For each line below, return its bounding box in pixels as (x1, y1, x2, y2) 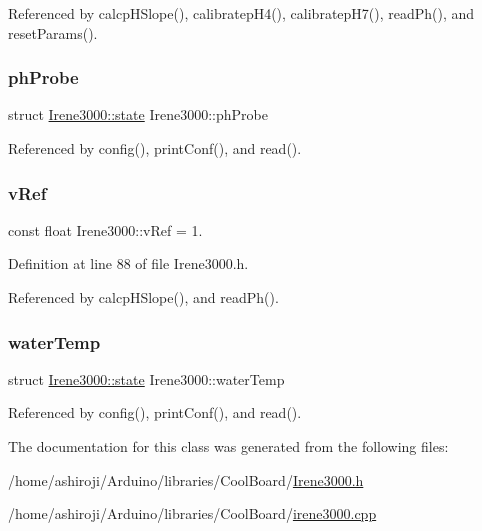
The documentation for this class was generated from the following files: (8, 436, 449, 456)
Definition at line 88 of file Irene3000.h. (8, 253, 249, 274)
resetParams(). (8, 22, 98, 43)
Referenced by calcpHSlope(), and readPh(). (8, 287, 279, 307)
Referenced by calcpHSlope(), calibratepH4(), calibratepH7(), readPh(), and (8, 3, 475, 23)
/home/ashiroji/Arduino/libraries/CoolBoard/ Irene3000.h (8, 469, 364, 490)
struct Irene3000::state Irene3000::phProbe (8, 104, 268, 125)
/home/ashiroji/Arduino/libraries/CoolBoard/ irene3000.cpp (8, 503, 377, 524)
